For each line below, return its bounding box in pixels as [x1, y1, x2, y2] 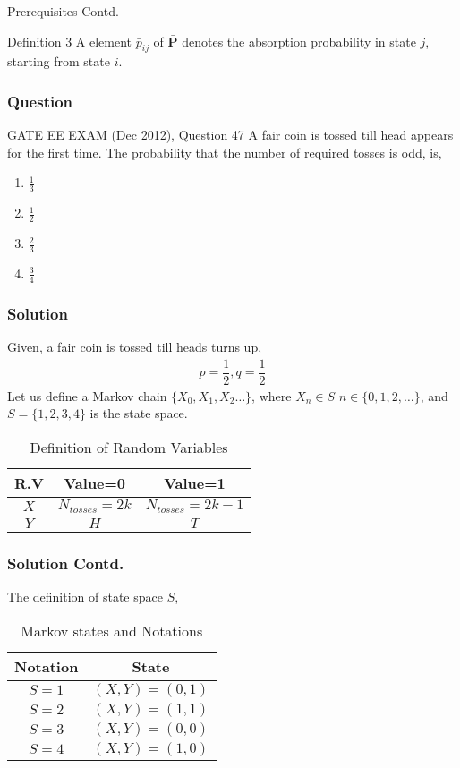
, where [251, 386, 292, 405]
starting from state [7, 52, 110, 71]
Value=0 [64, 472, 126, 493]
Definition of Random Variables [30, 436, 228, 457]
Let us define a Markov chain [7, 386, 167, 405]
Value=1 [164, 472, 226, 493]
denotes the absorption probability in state [182, 31, 416, 50]
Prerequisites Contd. [7, 2, 119, 20]
